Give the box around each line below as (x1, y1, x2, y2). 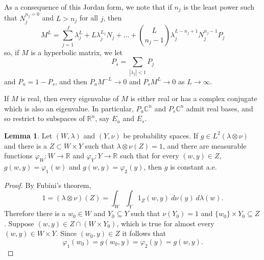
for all (79, 12, 98, 23)
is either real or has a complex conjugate (130, 93, 257, 104)
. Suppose (4, 218, 34, 228)
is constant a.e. (170, 161, 217, 172)
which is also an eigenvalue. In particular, (4, 103, 134, 113)
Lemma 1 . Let (4, 130, 53, 140)
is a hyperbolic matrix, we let (31, 46, 123, 57)
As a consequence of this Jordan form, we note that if (4, 2, 172, 12)
